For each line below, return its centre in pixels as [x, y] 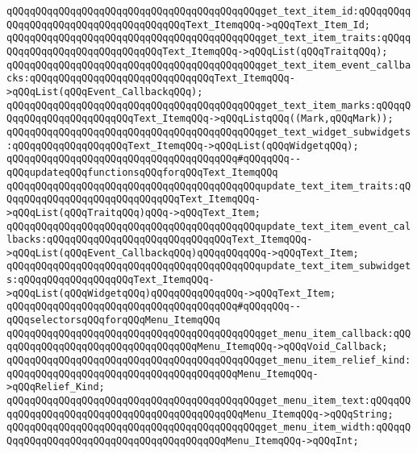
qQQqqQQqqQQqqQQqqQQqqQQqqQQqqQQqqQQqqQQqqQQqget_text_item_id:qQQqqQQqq [209, 11]
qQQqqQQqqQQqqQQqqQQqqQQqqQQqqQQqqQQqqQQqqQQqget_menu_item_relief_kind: [209, 361]
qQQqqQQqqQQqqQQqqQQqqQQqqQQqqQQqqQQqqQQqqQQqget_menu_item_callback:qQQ [209, 333]
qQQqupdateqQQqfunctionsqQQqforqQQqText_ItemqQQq [142, 172]
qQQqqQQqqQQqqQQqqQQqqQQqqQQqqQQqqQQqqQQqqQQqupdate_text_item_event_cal [209, 226]
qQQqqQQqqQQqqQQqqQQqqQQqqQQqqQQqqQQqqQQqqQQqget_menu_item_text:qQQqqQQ [209, 401]
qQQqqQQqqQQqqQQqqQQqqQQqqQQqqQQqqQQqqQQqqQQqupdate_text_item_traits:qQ [209, 186]
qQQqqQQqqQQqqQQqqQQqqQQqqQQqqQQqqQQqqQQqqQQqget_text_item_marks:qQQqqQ [209, 105]
